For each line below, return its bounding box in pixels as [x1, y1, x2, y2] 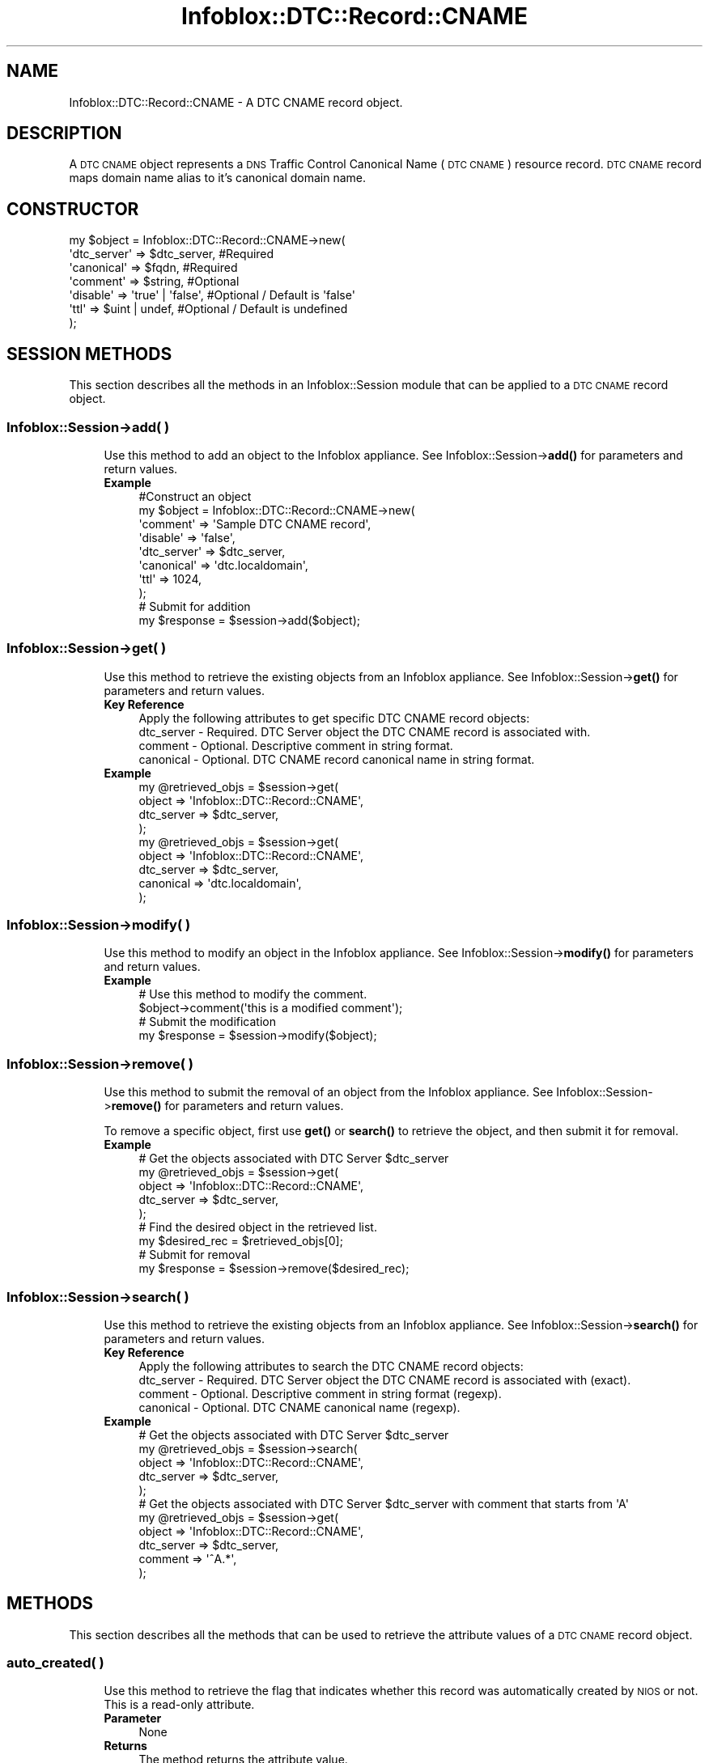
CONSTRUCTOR [6, 198, 139, 219]
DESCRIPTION [6, 123, 122, 144]
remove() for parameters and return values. [111, 1099, 344, 1113]
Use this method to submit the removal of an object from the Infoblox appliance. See [104, 1085, 554, 1100]
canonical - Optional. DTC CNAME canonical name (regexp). [138, 1400, 461, 1414]
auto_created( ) [6, 1655, 104, 1672]
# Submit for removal [138, 1248, 251, 1262]
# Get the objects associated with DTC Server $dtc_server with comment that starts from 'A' [138, 1496, 629, 1511]
